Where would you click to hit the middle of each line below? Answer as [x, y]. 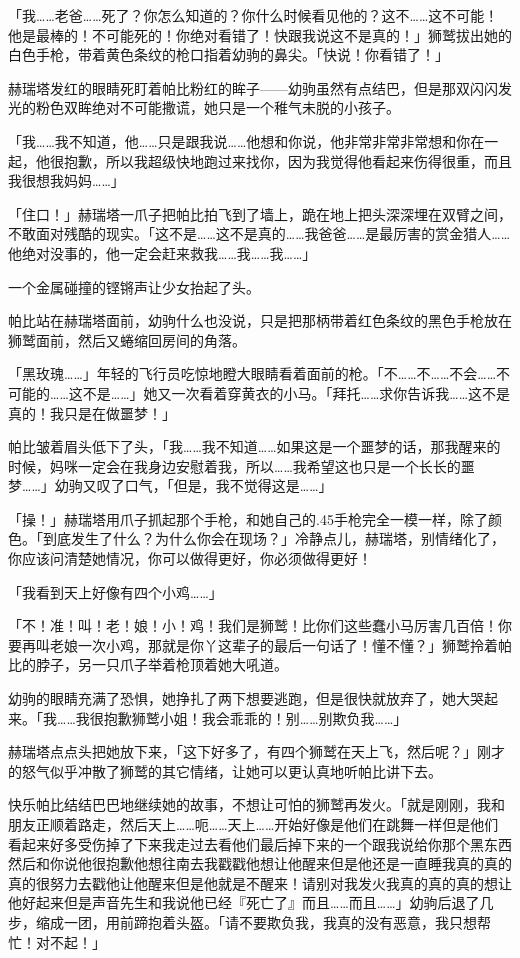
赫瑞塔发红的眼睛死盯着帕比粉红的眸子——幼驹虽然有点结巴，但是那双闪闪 [253, 87]
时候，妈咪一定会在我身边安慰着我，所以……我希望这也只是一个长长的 [234, 465]
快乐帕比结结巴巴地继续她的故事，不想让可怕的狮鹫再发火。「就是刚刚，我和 [256, 804]
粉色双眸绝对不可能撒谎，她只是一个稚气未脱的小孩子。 [217, 107]
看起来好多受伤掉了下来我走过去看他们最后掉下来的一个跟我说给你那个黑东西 [260, 843]
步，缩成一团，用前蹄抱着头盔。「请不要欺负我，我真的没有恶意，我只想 [242, 921]
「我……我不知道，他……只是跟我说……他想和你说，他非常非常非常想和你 [239, 140]
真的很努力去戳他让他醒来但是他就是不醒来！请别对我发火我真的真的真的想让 [260, 882]
